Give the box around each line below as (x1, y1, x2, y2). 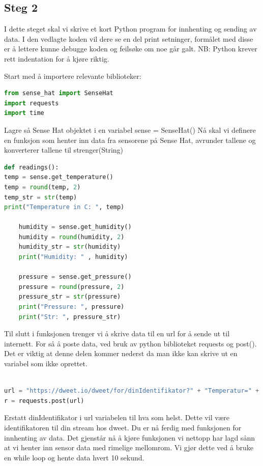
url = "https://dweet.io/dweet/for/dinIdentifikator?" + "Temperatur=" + (4, 387, 259, 395)
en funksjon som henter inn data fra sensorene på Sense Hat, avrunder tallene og (4, 134, 256, 145)
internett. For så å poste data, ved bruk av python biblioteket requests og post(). (4, 338, 257, 348)
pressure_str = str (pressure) (18, 293, 121, 301)
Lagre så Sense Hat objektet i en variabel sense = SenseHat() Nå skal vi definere (4, 124, 256, 135)
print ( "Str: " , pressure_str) (18, 313, 121, 321)
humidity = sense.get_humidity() (18, 223, 132, 231)
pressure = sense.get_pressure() (18, 273, 132, 281)
